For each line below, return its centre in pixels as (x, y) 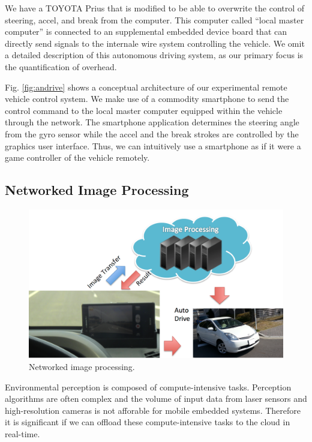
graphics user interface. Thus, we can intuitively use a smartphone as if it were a (153, 145)
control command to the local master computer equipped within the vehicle (144, 110)
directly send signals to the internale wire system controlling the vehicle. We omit (155, 43)
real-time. (22, 433)
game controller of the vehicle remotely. (77, 157)
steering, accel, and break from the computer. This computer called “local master (154, 19)
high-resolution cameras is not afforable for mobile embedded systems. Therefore (153, 410)
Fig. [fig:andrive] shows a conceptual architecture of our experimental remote (146, 87)
